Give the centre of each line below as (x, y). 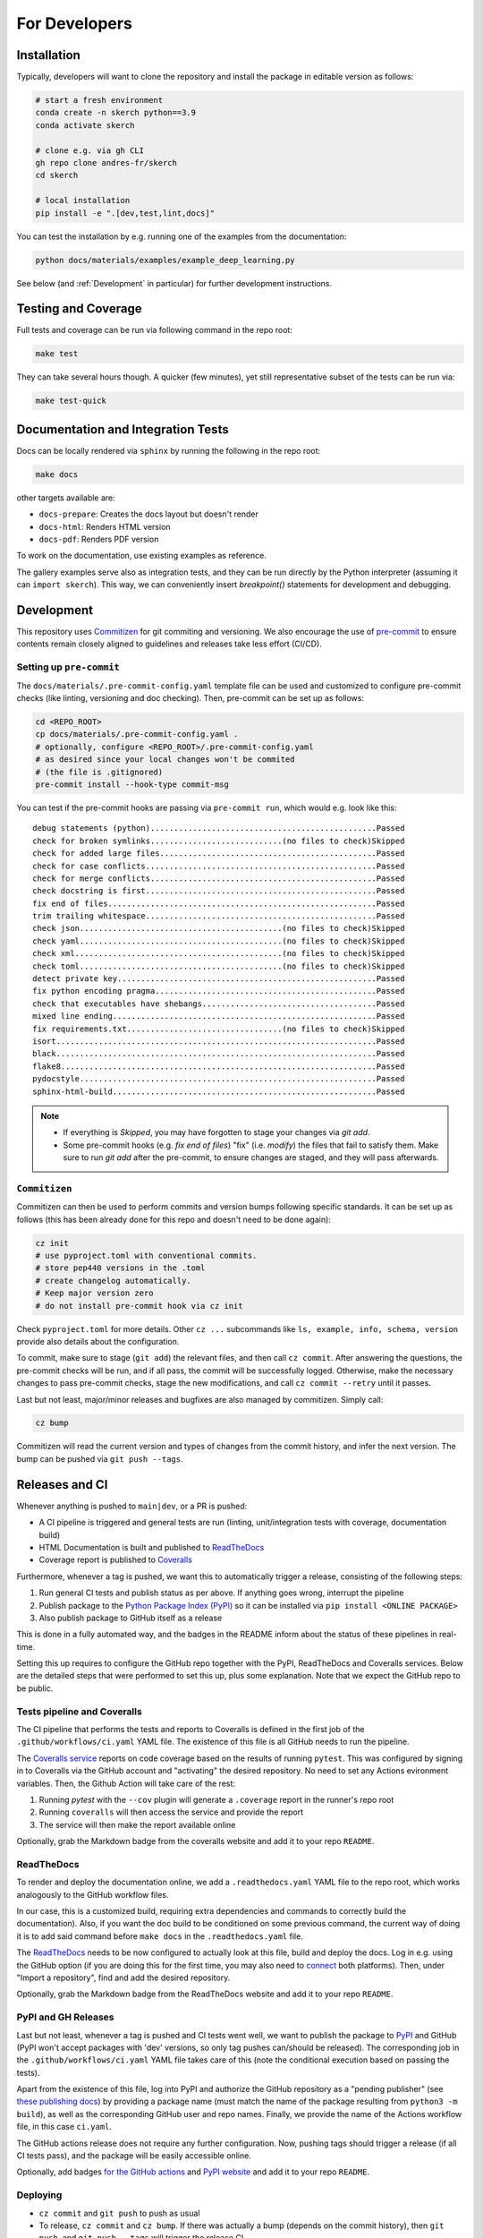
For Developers (75, 23)
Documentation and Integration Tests (123, 429)
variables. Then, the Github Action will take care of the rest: (126, 1783)
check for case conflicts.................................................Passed (219, 866)
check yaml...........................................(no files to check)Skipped (219, 941)
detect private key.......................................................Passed (219, 979)
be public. (35, 1688)
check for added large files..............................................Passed (219, 854)
